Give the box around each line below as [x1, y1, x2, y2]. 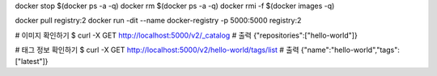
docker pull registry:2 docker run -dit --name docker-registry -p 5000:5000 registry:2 [15, 16, 302, 26]
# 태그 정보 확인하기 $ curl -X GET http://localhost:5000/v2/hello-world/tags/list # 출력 [15, 45, 299, 55]
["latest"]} [15, 56, 49, 66]
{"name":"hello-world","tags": [300, 45, 400, 55]
